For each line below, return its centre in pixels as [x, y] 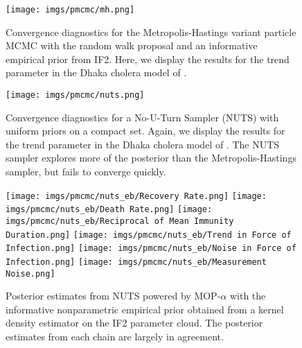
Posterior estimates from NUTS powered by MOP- [113, 296]
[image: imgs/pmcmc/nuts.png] [75, 95]
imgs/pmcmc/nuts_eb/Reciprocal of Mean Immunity [120, 221]
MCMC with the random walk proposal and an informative [132, 45]
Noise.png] [30, 273]
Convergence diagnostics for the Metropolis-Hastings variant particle [151, 32]
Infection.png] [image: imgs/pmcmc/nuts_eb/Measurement [136, 262]
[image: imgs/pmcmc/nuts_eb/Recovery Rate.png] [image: [136, 196]
